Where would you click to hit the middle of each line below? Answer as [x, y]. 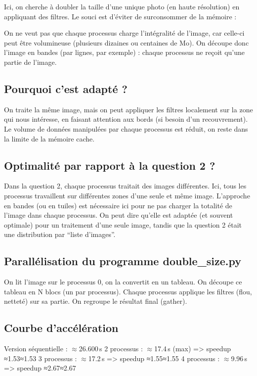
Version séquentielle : [36, 349]
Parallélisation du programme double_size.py [123, 261]
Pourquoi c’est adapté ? [66, 88]
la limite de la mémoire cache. [49, 138]
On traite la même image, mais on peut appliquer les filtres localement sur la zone [128, 109]
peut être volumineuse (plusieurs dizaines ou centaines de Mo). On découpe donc [127, 42]
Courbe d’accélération [61, 328]
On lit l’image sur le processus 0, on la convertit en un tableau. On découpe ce [123, 282]
